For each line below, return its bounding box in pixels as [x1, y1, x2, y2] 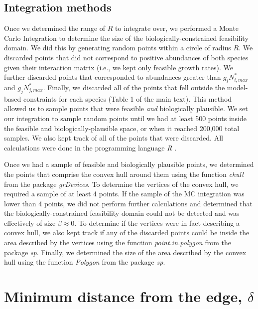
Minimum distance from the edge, [4, 286, 243, 307]
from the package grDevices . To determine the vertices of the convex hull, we [4, 178, 239, 189]
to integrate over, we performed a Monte [115, 23, 239, 33]
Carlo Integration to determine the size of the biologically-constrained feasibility [4, 32, 249, 43]
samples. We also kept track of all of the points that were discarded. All [4, 133, 223, 143]
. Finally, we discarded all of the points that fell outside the [43, 82, 225, 92]
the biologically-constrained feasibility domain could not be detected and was [4, 208, 240, 218]
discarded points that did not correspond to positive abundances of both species [4, 52, 249, 62]
